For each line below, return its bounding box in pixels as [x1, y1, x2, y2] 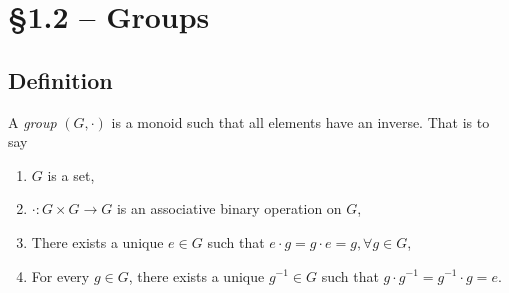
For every [31, 265, 90, 286]
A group [8, 111, 57, 132]
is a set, [47, 164, 95, 185]
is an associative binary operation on [116, 198, 342, 219]
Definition [8, 64, 113, 95]
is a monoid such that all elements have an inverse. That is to [111, 111, 490, 132]
